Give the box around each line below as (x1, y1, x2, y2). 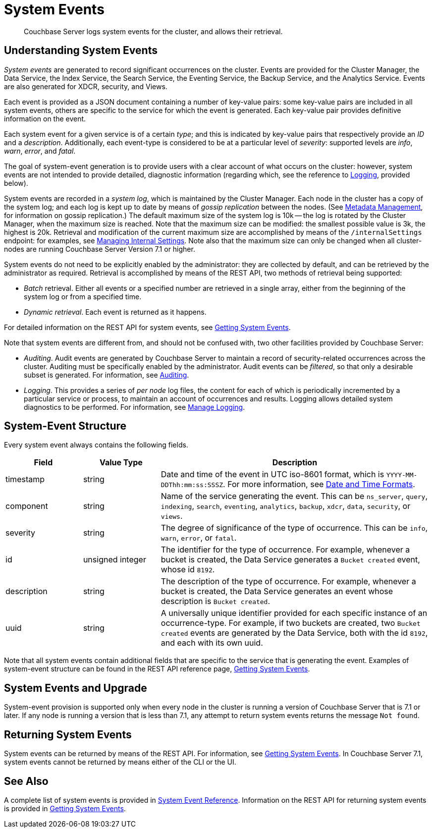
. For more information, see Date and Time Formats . (223, 479, 415, 490)
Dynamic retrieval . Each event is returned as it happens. (24, 307, 207, 316)
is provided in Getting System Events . (4, 804, 126, 813)
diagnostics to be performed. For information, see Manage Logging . (24, 402, 245, 411)
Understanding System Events (4, 44, 158, 57)
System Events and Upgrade (4, 681, 147, 694)
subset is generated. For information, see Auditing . (24, 370, 189, 379)
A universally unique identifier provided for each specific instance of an (161, 608, 428, 618)
